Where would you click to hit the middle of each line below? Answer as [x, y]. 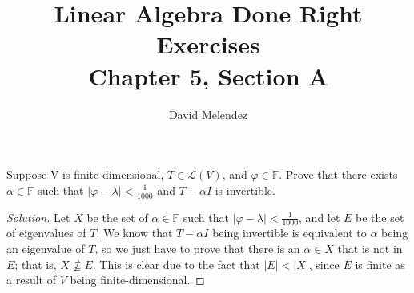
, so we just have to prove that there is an [197, 248]
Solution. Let [38, 217]
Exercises [208, 44]
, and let [320, 217]
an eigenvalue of [46, 248]
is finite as [380, 264]
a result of [31, 280]
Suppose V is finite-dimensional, [85, 174]
